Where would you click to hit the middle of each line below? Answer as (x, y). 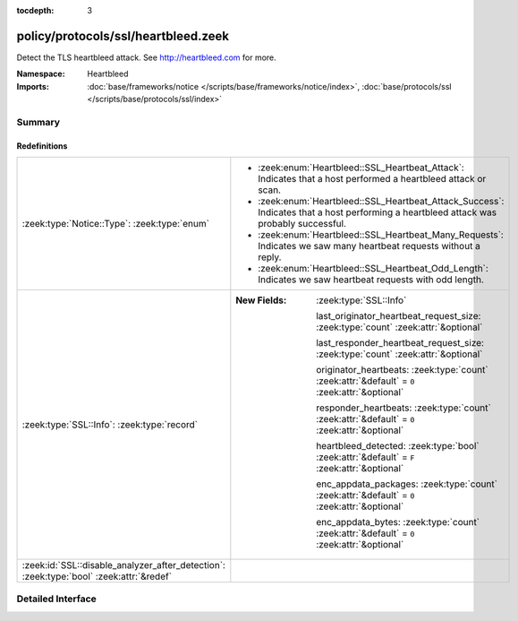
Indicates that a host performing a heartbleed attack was (377, 212)
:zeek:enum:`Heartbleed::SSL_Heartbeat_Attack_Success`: (381, 202)
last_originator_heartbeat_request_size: (399, 316)
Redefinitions (42, 146)
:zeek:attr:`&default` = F (365, 457)
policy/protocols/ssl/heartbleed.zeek (123, 36)
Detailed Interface (57, 599)
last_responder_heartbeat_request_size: (400, 343)
